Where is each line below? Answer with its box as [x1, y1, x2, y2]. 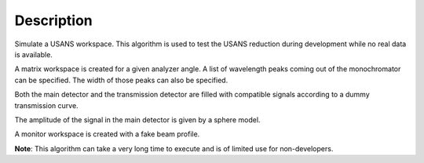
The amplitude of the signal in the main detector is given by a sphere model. [14, 114, 261, 125]
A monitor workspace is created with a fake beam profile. [14, 129, 200, 139]
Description [14, 12, 93, 29]
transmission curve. [14, 100, 79, 110]
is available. [14, 49, 53, 59]
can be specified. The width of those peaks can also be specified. [14, 75, 228, 85]
